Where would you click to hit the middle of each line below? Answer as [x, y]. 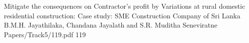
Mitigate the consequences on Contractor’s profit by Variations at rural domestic [124, 6]
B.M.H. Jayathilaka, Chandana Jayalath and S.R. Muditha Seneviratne [111, 25]
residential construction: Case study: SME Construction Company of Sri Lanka [122, 15]
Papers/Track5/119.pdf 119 [45, 34]
